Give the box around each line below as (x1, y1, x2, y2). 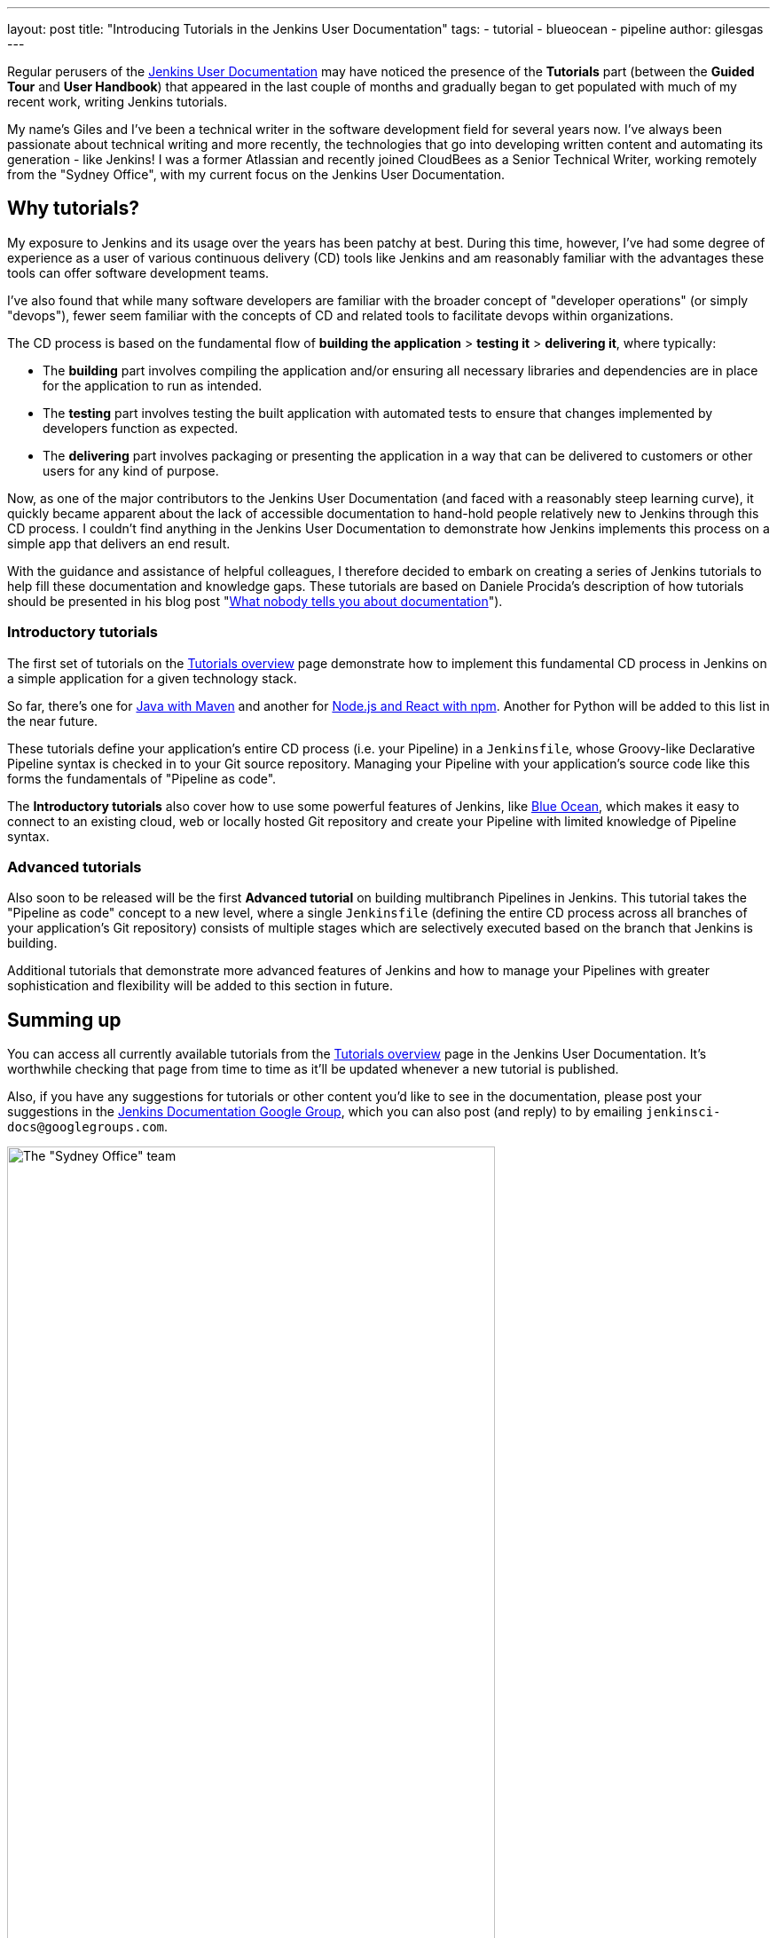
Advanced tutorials (7, 857, 142, 876)
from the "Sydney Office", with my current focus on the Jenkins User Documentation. (7, 167, 506, 182)
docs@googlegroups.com (7, 1120, 165, 1135)
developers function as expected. (43, 420, 239, 436)
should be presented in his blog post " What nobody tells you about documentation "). (7, 593, 503, 609)
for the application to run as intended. (43, 377, 263, 393)
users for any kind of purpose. (43, 462, 219, 478)
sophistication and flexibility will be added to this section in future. (7, 978, 393, 994)
